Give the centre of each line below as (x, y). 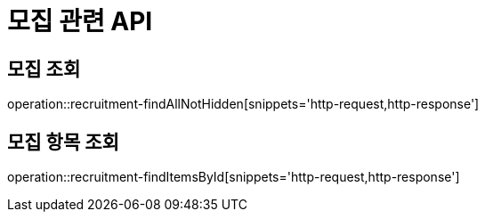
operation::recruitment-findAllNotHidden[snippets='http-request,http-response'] (243, 104)
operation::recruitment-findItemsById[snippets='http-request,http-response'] (234, 177)
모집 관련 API (80, 21)
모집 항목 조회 (63, 142)
